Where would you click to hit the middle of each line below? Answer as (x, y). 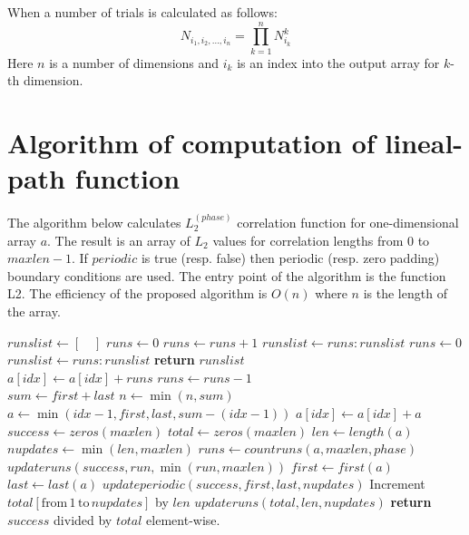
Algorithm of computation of (191, 143)
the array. (34, 311)
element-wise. (183, 519)
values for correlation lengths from (308, 240)
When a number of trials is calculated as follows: (142, 12)
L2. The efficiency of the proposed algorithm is (137, 293)
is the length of (405, 293)
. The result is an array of (119, 240)
